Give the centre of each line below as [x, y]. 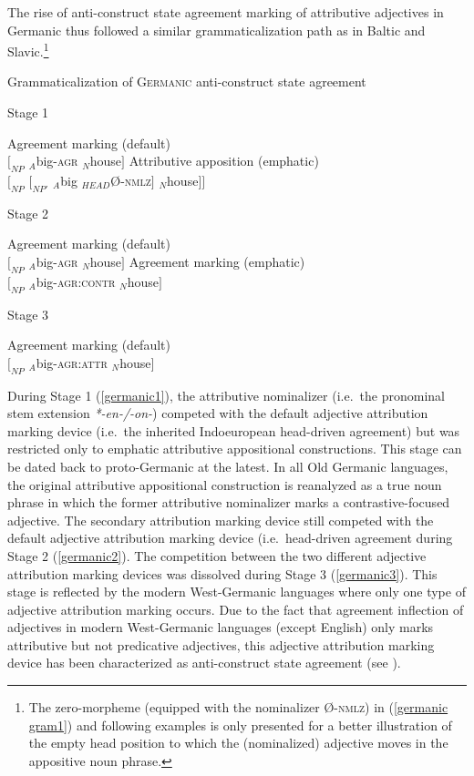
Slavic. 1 [28, 50]
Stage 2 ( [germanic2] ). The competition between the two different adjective [217, 555]
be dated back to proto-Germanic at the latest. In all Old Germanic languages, [228, 466]
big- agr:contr [76, 281]
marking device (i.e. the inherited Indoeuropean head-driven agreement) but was [234, 430]
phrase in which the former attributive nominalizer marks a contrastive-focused [229, 502]
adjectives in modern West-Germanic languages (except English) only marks [221, 627]
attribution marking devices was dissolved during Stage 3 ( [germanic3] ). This [222, 573]
